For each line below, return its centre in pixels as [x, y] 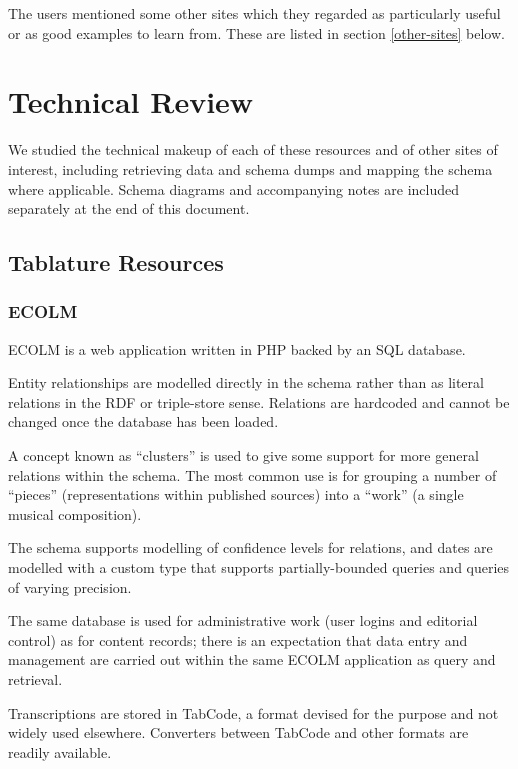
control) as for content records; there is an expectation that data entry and [238, 639]
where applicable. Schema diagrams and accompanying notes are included [233, 188]
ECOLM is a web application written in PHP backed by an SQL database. [237, 348]
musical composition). [75, 513]
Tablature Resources [116, 262]
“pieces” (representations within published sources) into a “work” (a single [236, 494]
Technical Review [131, 101]
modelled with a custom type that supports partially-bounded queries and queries [259, 567]
